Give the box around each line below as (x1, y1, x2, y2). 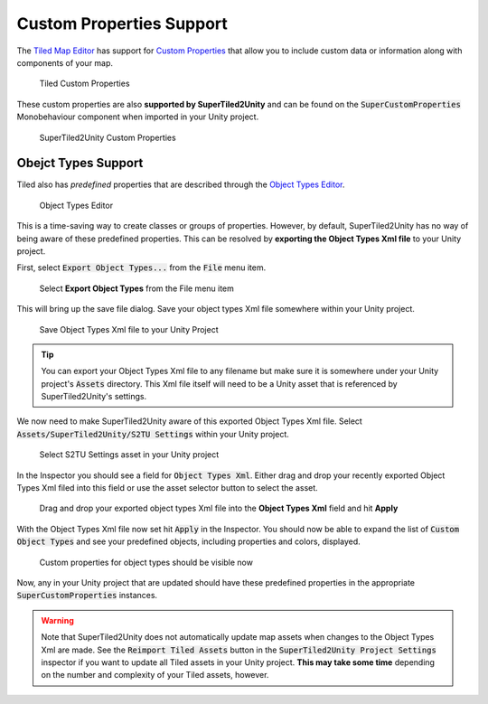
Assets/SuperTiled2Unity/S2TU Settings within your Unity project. (16, 428, 289, 439)
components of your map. (16, 57, 113, 68)
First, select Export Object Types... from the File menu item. (16, 262, 267, 273)
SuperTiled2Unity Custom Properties (39, 132, 176, 143)
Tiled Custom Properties (39, 78, 130, 89)
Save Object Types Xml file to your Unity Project (39, 324, 219, 334)
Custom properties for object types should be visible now (39, 557, 253, 568)
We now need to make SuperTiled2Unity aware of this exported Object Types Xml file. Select (16, 416, 363, 427)
